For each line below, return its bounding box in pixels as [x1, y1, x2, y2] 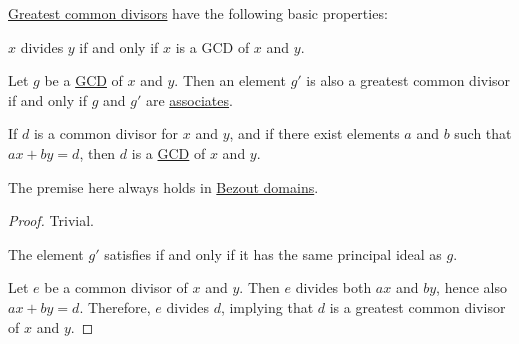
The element [8, 243, 84, 264]
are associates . [145, 89, 233, 110]
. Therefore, [79, 296, 151, 317]
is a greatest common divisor [329, 296, 506, 317]
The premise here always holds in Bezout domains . [8, 176, 319, 197]
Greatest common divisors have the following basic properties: [8, 3, 388, 23]
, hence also [436, 277, 507, 298]
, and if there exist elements [229, 123, 400, 144]
